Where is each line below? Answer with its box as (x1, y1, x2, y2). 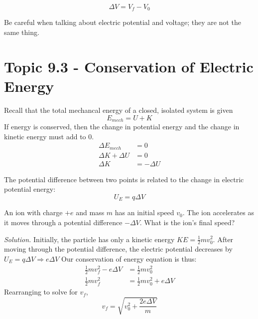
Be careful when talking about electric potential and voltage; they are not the (4, 17, 241, 27)
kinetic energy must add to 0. (4, 131, 94, 141)
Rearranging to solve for (4, 287, 78, 297)
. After (213, 234, 234, 244)
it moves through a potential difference (4, 217, 123, 227)
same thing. (4, 27, 39, 37)
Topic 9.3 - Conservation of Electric (4, 56, 254, 76)
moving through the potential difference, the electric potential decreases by (4, 244, 233, 254)
